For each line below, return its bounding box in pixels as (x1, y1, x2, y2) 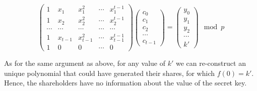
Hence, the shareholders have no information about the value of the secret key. (4, 77, 247, 88)
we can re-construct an (175, 57, 246, 68)
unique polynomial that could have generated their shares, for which (4, 67, 215, 78)
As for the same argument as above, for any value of (4, 57, 165, 68)
